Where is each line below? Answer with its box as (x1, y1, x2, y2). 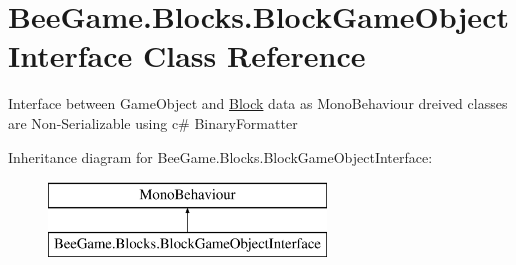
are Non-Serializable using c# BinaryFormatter (8, 112, 298, 133)
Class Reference (143, 35, 366, 76)
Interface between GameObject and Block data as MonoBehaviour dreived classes (8, 93, 508, 114)
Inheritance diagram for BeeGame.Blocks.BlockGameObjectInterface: (8, 146, 433, 167)
